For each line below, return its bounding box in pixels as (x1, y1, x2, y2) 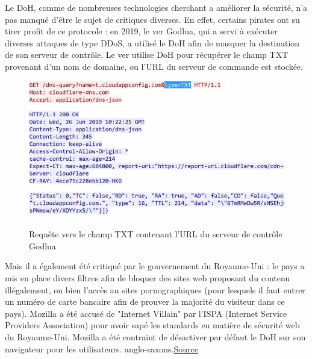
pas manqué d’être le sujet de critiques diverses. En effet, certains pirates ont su (5, 13, 300, 25)
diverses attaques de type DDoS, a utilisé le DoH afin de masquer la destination (5, 36, 300, 49)
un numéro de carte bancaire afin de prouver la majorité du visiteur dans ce (5, 295, 285, 308)
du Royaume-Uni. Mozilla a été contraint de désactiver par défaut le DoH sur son (5, 331, 306, 343)
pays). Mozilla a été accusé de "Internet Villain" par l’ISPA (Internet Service (5, 307, 287, 319)
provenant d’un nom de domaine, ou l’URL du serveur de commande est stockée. (5, 60, 303, 72)
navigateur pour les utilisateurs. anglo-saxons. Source (5, 342, 199, 355)
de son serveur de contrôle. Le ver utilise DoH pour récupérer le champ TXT (5, 48, 289, 61)
